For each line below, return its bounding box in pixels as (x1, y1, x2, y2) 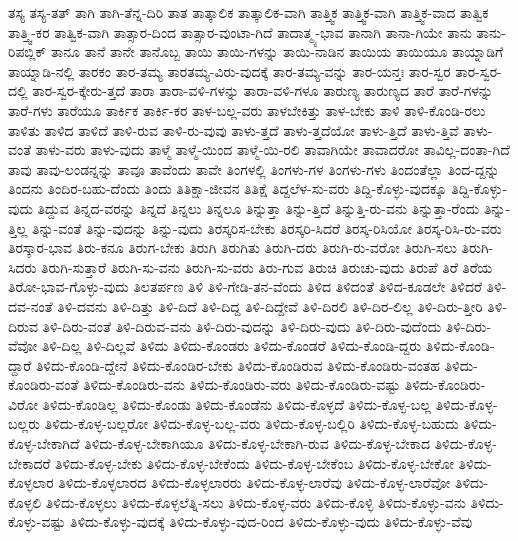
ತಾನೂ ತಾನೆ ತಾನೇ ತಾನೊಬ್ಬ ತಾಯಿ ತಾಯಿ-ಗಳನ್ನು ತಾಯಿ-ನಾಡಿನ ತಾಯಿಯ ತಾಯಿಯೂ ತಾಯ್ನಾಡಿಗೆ (50, 41, 504, 62)
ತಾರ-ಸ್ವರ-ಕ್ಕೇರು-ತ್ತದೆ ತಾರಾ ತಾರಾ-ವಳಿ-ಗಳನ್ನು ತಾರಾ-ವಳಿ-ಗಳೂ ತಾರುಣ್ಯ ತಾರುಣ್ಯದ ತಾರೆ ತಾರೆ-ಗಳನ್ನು (32, 80, 494, 101)
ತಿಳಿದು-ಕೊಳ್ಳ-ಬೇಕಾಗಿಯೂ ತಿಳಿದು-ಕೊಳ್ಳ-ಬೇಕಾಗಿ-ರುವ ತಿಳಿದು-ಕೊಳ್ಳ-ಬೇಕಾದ (84, 433, 431, 454)
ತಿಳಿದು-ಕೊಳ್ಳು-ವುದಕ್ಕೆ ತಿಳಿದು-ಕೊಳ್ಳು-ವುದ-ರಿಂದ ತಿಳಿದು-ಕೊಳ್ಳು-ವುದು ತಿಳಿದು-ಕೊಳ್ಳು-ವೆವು (70, 511, 473, 532)
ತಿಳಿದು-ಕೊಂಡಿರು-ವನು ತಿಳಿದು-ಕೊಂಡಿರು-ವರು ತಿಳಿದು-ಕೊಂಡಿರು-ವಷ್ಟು (83, 374, 401, 395)
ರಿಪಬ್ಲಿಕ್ (8, 41, 47, 62)
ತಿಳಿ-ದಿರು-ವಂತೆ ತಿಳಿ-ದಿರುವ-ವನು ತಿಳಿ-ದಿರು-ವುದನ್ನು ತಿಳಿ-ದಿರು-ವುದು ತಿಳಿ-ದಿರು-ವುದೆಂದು (42, 315, 442, 336)
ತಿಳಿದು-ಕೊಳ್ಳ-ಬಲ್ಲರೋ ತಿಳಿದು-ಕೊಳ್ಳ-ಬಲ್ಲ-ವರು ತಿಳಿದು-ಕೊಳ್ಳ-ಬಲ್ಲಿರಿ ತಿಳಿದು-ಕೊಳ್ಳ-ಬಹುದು (44, 413, 459, 434)
